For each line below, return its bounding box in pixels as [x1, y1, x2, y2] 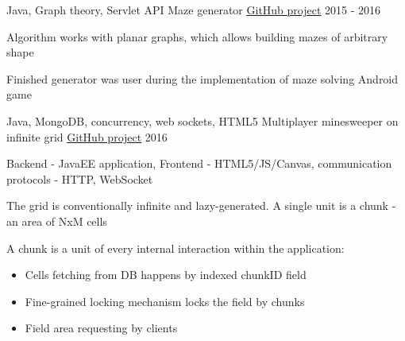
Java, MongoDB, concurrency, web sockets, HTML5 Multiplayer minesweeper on [6, 112, 399, 129]
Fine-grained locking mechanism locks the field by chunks [25, 293, 305, 309]
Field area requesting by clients [25, 320, 178, 336]
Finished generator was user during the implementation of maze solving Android [6, 70, 399, 87]
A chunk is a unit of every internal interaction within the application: [6, 239, 345, 256]
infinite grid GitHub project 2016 [6, 128, 168, 145]
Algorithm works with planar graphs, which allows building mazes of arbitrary [6, 28, 388, 45]
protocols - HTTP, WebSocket [6, 170, 153, 187]
